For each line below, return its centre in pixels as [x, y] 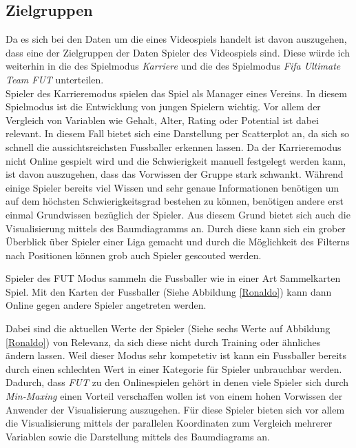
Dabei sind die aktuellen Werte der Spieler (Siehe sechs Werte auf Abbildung [168, 328]
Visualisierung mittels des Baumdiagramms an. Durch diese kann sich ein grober [176, 228]
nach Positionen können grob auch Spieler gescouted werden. [134, 255]
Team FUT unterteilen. [55, 79]
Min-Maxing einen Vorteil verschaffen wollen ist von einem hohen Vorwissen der [174, 396]
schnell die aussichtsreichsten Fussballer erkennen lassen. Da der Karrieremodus [174, 146]
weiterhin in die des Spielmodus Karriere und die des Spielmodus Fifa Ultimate [173, 66]
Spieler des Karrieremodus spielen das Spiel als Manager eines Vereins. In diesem [176, 93]
